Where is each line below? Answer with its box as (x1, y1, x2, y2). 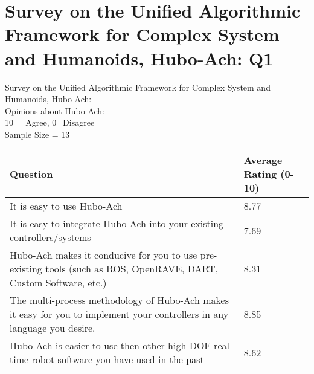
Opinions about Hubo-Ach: (5, 104, 105, 117)
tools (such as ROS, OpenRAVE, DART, (45, 262, 219, 276)
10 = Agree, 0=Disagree (5, 116, 95, 129)
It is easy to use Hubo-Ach (10, 199, 123, 213)
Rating (243, 167, 277, 181)
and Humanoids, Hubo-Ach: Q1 (5, 45, 274, 70)
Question (10, 167, 53, 181)
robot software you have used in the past (31, 352, 204, 367)
